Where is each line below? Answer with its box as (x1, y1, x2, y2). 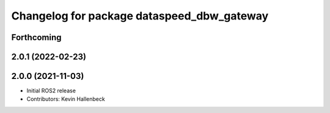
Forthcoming (11, 32, 62, 43)
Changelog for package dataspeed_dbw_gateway (11, 9, 269, 22)
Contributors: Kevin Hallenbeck (26, 95, 105, 103)
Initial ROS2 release (26, 87, 76, 94)
